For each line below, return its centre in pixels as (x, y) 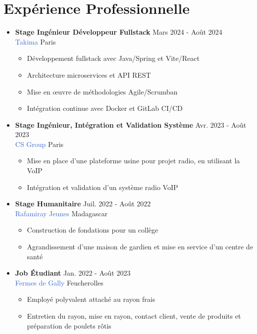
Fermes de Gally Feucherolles (59, 282)
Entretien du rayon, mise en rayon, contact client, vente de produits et (134, 316)
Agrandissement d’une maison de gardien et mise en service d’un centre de (140, 247)
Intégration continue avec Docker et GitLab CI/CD (105, 108)
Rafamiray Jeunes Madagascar (61, 213)
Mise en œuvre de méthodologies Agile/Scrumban (102, 91)
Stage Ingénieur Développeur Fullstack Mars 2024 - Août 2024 (119, 32)
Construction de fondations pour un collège (93, 230)
